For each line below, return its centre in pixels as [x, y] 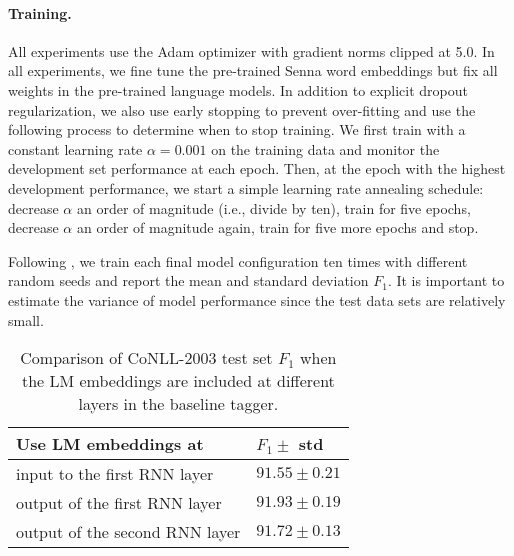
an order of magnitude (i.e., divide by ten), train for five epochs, [273, 207]
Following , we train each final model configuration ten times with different [238, 260]
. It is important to [446, 280]
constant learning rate [75, 148]
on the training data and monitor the [325, 148]
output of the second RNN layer [128, 532]
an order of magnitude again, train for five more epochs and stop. [277, 227]
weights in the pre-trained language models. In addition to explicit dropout [238, 89]
